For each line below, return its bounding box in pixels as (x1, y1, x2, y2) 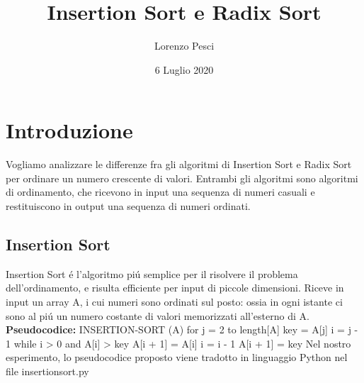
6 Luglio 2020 (154, 62, 214, 77)
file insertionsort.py (6, 363, 89, 378)
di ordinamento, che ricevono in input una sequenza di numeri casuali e (6, 184, 315, 199)
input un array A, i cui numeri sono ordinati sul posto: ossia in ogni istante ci (6, 294, 343, 309)
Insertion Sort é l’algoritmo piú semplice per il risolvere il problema (6, 266, 298, 281)
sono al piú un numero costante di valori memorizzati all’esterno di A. (6, 308, 309, 323)
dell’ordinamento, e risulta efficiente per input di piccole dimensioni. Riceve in (6, 280, 344, 295)
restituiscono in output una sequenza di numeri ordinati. (6, 199, 251, 213)
